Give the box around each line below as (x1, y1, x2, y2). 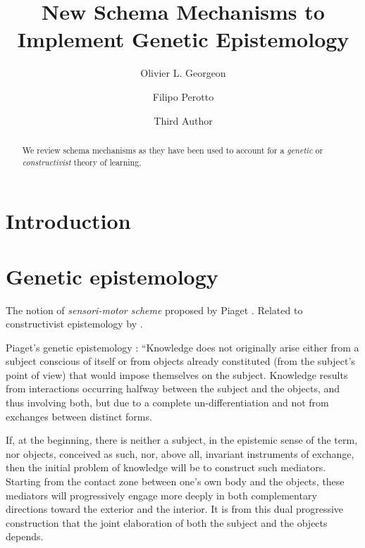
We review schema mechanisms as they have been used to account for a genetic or (22, 144, 323, 156)
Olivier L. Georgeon (140, 66, 226, 80)
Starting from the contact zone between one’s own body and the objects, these (6, 474, 345, 489)
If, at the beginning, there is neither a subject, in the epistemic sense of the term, (6, 432, 358, 447)
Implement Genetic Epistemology (17, 25, 349, 54)
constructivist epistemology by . (6, 316, 143, 331)
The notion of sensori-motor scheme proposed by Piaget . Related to (6, 302, 303, 317)
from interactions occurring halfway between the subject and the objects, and (6, 381, 340, 396)
